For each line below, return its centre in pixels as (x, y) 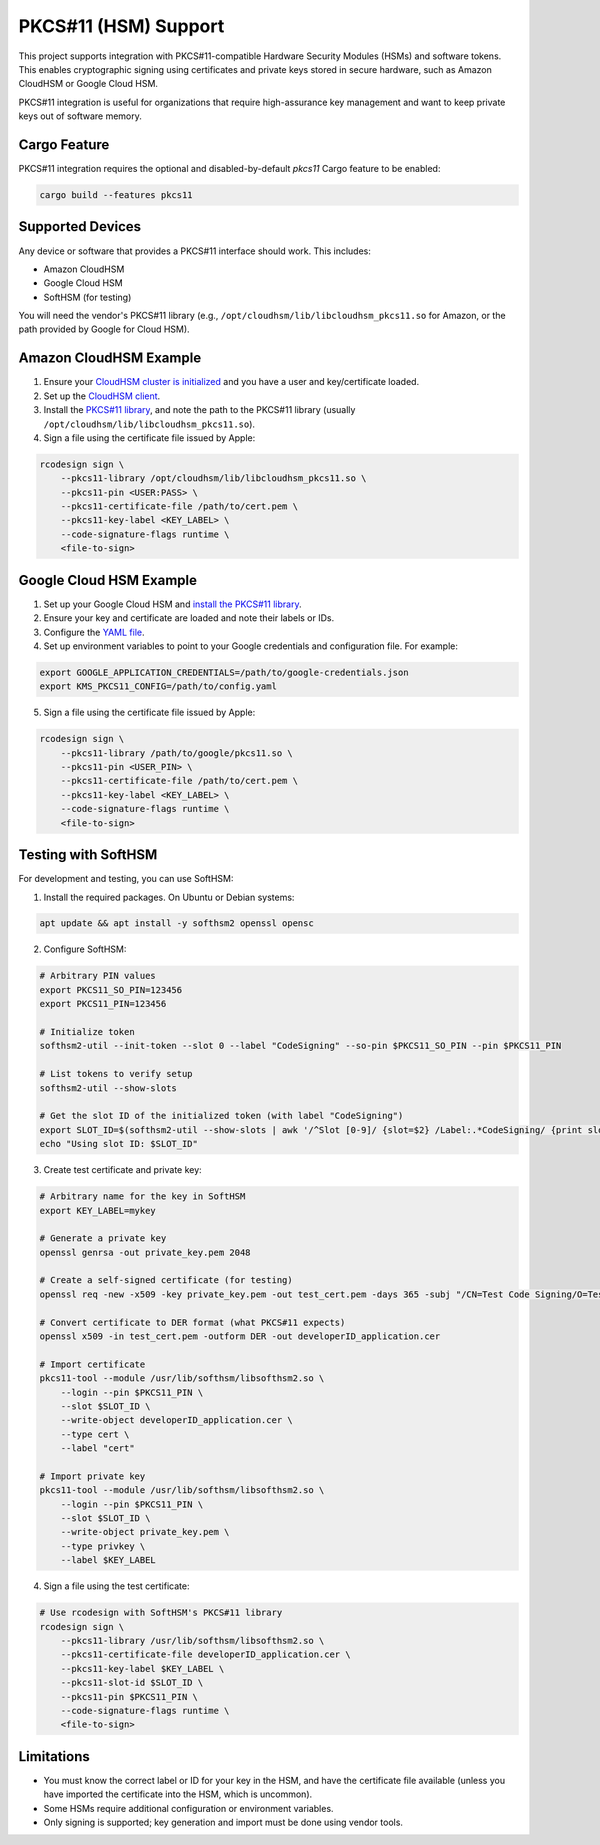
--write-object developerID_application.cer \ (177, 1420)
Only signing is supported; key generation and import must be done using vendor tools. (223, 1822)
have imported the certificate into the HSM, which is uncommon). (178, 1794)
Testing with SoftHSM (88, 855)
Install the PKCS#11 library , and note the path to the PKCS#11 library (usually (199, 410)
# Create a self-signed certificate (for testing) (166, 1280)
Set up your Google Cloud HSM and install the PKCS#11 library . (172, 604)
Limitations (54, 1756)
